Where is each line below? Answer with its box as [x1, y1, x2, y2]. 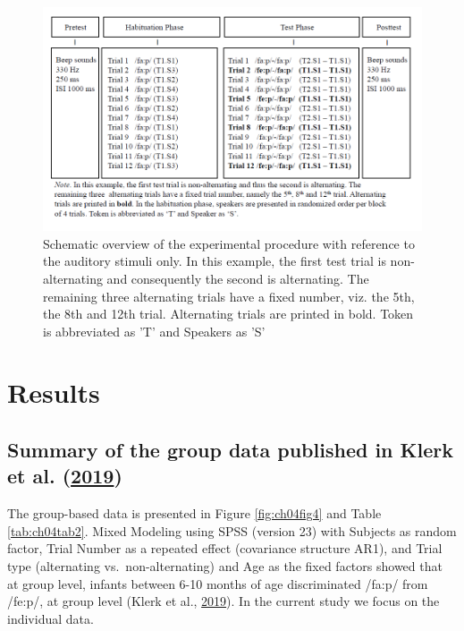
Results [7, 374, 100, 411]
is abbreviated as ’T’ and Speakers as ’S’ [43, 321, 266, 340]
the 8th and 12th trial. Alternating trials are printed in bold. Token [43, 304, 414, 323]
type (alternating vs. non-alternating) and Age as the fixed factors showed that [7, 557, 443, 576]
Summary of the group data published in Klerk [7, 436, 453, 464]
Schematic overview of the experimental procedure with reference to [43, 234, 415, 252]
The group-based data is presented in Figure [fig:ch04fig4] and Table [7, 504, 382, 523]
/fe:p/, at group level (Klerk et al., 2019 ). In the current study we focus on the [7, 592, 440, 610]
